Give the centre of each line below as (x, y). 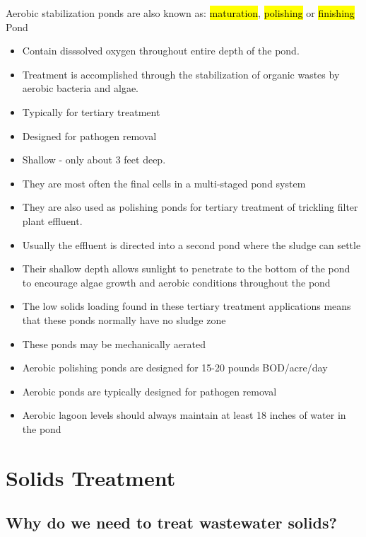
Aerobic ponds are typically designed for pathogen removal (149, 391)
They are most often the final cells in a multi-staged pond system (164, 183)
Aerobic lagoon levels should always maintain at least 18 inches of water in (184, 415)
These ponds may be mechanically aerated (114, 343)
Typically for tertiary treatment (91, 111)
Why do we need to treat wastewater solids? (171, 522)
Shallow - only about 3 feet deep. (94, 160)
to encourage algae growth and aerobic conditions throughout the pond (176, 282)
